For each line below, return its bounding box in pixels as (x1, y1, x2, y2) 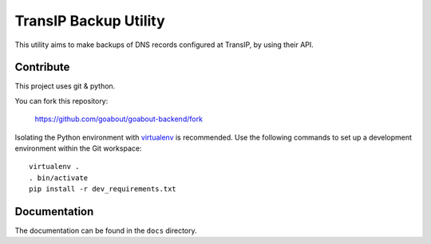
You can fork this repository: (14, 96, 109, 105)
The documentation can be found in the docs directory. (14, 226, 197, 235)
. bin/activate (29, 173, 89, 183)
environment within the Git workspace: (14, 144, 142, 153)
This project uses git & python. (14, 81, 116, 91)
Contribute (14, 61, 70, 74)
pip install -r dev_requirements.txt (29, 184, 177, 194)
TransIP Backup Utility (14, 12, 165, 30)
